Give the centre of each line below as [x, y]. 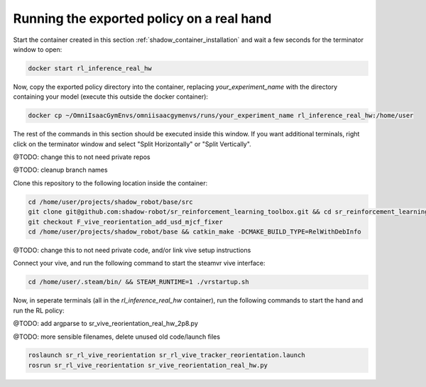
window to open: [38, 49]
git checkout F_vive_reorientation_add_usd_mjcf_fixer [125, 222]
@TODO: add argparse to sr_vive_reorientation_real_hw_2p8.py [106, 324]
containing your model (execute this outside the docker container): [111, 97]
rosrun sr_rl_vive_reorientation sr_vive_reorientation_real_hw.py [148, 365]
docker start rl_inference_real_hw [90, 68]
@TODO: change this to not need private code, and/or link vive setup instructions [132, 250]
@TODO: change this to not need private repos [82, 157]
